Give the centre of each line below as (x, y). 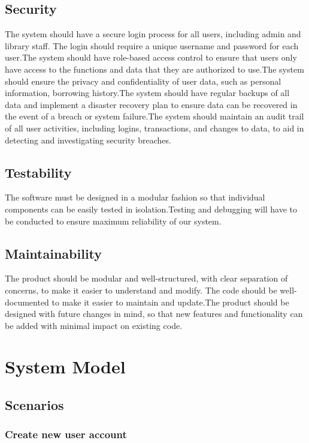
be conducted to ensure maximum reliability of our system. (113, 221)
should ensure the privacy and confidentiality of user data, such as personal (143, 81)
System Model (65, 366)
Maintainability (54, 253)
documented (27, 302)
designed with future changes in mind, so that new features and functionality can (154, 314)
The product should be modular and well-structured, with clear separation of (146, 278)
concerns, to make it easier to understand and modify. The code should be (141, 290)
